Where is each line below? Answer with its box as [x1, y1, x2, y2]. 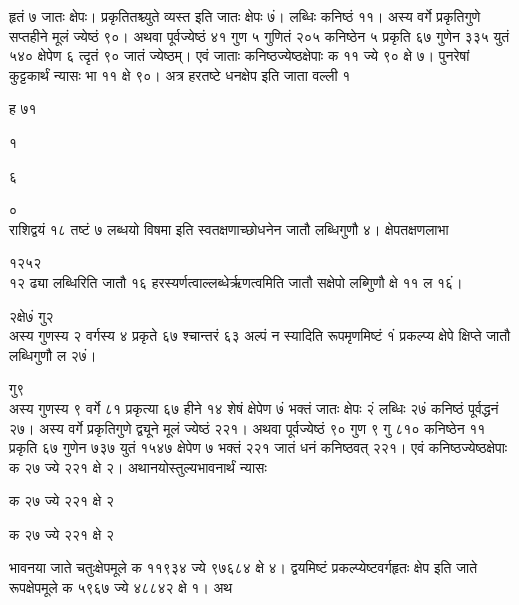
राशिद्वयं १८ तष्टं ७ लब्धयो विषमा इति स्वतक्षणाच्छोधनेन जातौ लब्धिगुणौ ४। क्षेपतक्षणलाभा [9, 218, 449, 239]
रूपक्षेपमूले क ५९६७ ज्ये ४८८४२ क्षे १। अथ [9, 577, 233, 598]
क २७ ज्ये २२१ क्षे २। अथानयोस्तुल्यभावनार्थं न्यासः [9, 456, 267, 477]
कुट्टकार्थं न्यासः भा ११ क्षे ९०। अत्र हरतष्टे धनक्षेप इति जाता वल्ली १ [9, 64, 351, 85]
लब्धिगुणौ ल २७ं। [9, 344, 97, 365]
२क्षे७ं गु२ [9, 305, 54, 326]
